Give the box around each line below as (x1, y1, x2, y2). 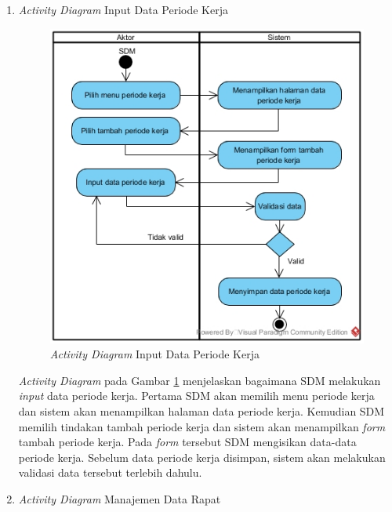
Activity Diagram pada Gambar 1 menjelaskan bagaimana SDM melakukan (18, 372, 381, 388)
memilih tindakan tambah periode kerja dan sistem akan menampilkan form (18, 418, 386, 434)
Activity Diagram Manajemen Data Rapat (18, 491, 221, 507)
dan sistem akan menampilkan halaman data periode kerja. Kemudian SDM (18, 403, 385, 419)
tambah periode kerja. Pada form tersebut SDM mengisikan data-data (18, 434, 357, 450)
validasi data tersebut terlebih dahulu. (18, 464, 202, 481)
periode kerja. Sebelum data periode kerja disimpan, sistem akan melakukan (18, 448, 386, 465)
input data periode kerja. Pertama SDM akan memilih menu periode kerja (18, 387, 375, 404)
